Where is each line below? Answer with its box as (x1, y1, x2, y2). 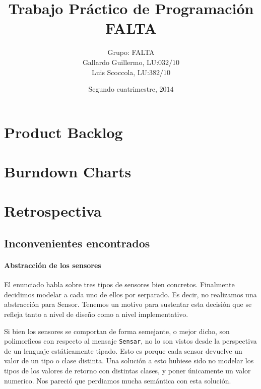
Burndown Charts (4, 161, 132, 182)
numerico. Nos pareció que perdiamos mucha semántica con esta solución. (4, 375, 231, 385)
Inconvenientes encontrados (4, 235, 150, 251)
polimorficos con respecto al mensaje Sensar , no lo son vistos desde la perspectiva (4, 336, 257, 346)
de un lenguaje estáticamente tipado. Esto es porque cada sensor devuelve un (4, 345, 242, 356)
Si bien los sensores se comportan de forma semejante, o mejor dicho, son (4, 326, 230, 336)
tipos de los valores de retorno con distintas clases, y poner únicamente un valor (4, 365, 251, 376)
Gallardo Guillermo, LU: (82, 56, 159, 67)
